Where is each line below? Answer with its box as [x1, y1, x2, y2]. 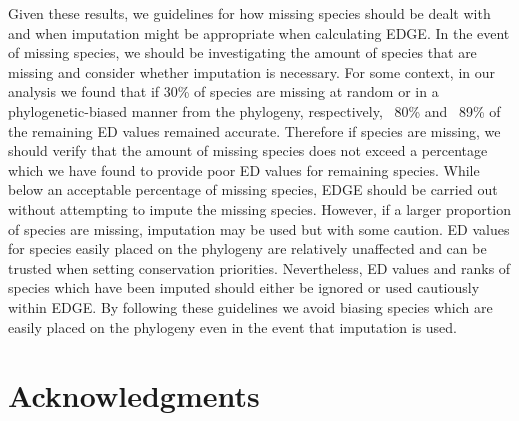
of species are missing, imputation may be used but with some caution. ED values [8, 218, 510, 239]
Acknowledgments [8, 375, 260, 416]
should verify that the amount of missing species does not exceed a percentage [8, 140, 488, 161]
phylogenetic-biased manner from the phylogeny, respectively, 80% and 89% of [8, 100, 501, 121]
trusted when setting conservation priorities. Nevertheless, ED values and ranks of [8, 257, 511, 278]
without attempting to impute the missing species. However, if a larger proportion [8, 198, 511, 219]
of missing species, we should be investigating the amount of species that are [8, 42, 477, 63]
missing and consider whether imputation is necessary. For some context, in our [8, 61, 496, 82]
